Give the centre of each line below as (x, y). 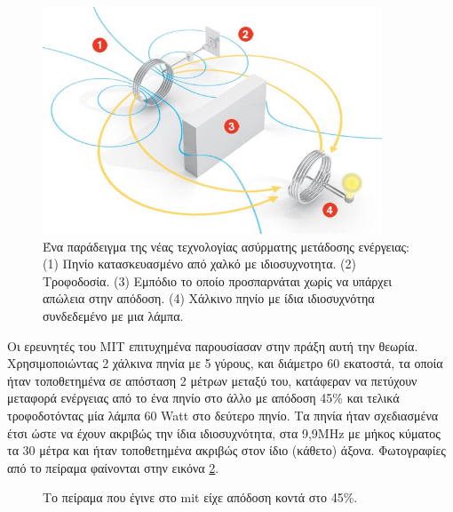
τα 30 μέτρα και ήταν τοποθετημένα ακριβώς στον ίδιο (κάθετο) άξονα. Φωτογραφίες (226, 450)
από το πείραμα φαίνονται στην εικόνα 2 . (113, 467)
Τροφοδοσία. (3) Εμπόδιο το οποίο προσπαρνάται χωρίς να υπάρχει (218, 280)
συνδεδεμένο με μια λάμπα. (113, 316)
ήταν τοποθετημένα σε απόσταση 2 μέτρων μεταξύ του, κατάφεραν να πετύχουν (212, 380)
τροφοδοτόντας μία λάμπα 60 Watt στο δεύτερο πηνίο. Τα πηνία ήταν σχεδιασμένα (223, 415)
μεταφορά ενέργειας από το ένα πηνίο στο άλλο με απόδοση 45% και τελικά (203, 398)
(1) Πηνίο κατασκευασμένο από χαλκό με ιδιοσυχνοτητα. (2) (199, 264)
